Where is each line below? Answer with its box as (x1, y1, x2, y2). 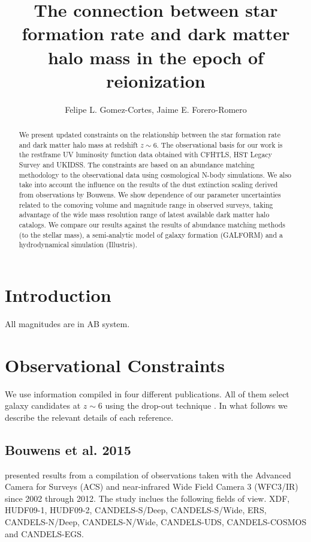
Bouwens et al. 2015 (5, 440, 131, 459)
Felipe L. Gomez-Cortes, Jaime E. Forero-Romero (65, 103, 247, 115)
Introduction (5, 282, 111, 307)
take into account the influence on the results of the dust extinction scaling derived (19, 179, 278, 190)
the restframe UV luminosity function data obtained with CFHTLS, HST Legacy (19, 149, 272, 160)
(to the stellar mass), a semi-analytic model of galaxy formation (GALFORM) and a (19, 229, 283, 239)
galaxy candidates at (5, 399, 81, 412)
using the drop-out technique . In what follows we (105, 399, 288, 412)
